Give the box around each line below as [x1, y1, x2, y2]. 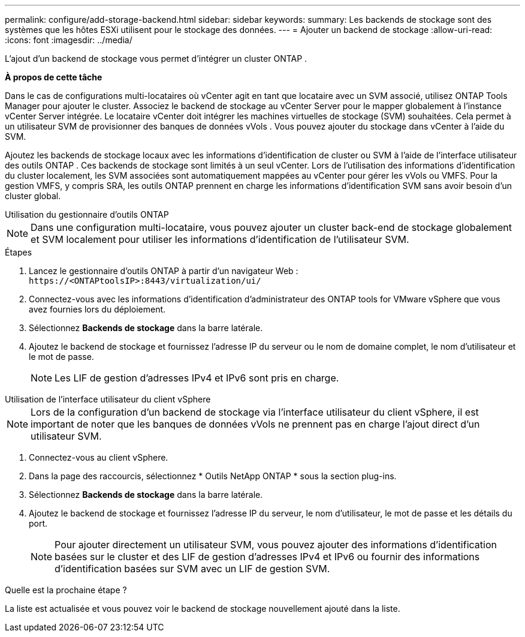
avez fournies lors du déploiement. [29, 304, 166, 314]
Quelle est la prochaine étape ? [5, 585, 127, 595]
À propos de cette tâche [5, 72, 102, 82]
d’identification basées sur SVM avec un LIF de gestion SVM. [55, 563, 330, 575]
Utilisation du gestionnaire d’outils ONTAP [5, 209, 169, 220]
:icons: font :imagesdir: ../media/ [5, 35, 132, 45]
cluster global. [5, 191, 61, 201]
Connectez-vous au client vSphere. [29, 452, 168, 462]
